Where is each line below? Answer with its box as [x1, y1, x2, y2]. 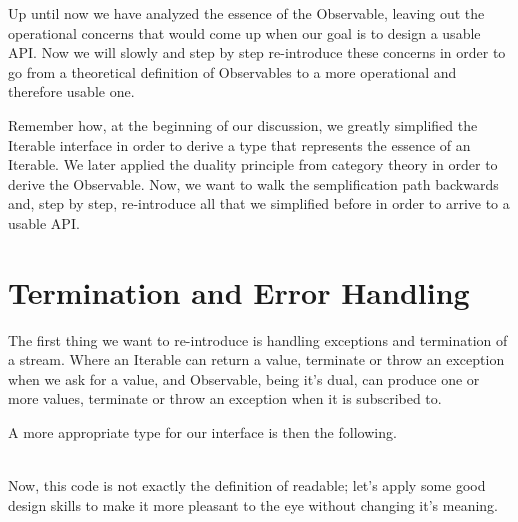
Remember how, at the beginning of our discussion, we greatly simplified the [8, 114, 478, 135]
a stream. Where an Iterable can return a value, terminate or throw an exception [8, 349, 505, 370]
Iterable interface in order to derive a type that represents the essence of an [8, 134, 471, 155]
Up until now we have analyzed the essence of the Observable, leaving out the [8, 3, 485, 23]
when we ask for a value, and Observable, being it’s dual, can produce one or [8, 368, 480, 389]
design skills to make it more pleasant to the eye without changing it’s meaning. [8, 494, 498, 515]
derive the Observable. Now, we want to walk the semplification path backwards [8, 173, 499, 194]
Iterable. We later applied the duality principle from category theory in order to [8, 154, 498, 175]
